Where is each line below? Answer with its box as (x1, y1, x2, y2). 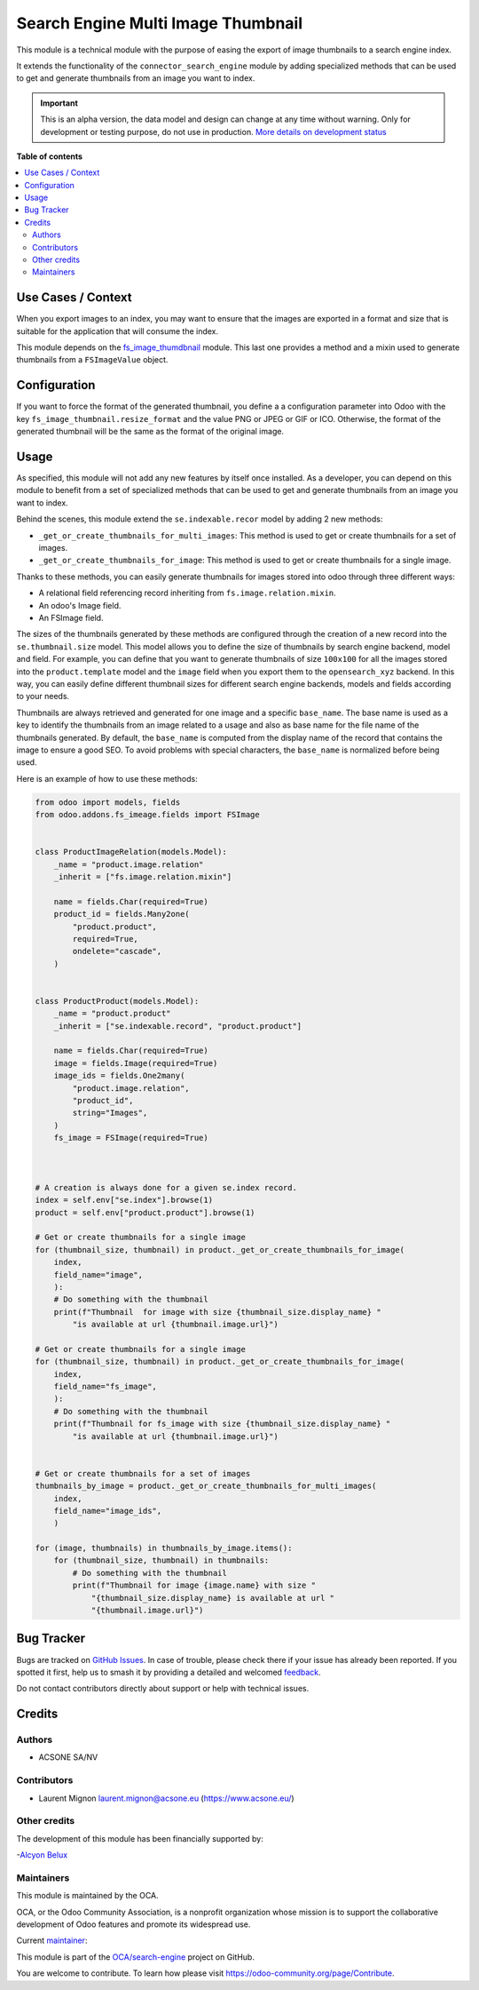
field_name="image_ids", (53, 1506, 162, 1516)
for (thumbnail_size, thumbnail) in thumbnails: (53, 1556, 270, 1565)
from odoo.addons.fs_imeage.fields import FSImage (35, 809, 261, 820)
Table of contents (16, 151, 83, 162)
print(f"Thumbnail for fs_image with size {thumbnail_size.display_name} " (53, 1419, 391, 1429)
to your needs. (16, 691, 70, 702)
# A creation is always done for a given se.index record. (35, 1182, 297, 1192)
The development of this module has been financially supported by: (16, 1833, 263, 1843)
